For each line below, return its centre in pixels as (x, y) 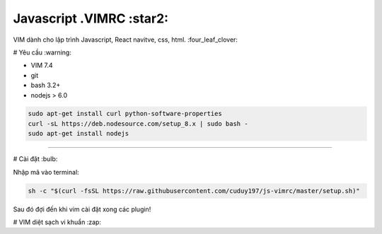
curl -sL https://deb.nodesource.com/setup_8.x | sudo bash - (138, 123)
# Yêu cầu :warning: (42, 52)
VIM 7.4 (42, 65)
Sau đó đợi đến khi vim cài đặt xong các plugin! (82, 209)
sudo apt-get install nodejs (79, 134)
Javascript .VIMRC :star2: (91, 18)
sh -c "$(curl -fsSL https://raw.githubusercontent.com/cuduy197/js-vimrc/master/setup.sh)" (194, 191)
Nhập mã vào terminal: (46, 172)
